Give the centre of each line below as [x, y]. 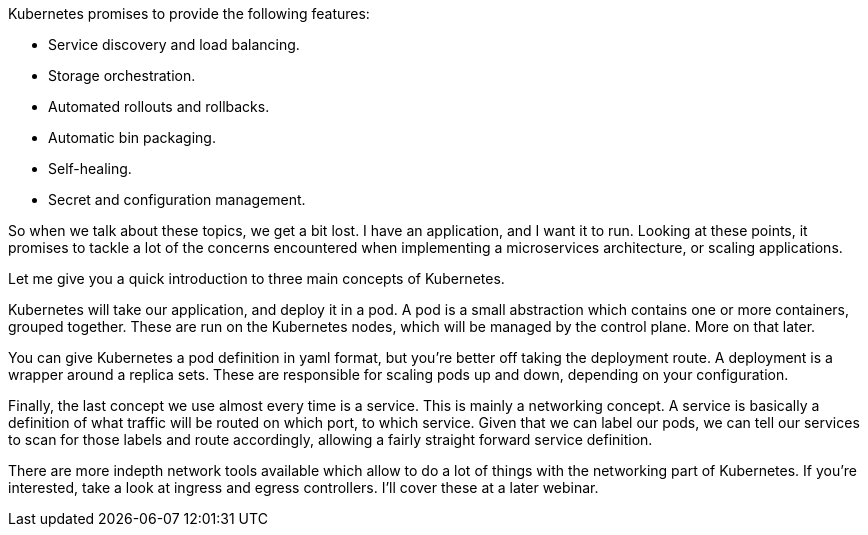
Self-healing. [90, 168]
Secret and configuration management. [177, 199]
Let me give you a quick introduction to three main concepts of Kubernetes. [256, 278]
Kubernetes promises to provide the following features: [189, 13]
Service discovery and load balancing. [174, 44]
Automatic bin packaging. [132, 137]
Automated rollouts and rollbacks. [159, 106]
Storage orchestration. [122, 75]
